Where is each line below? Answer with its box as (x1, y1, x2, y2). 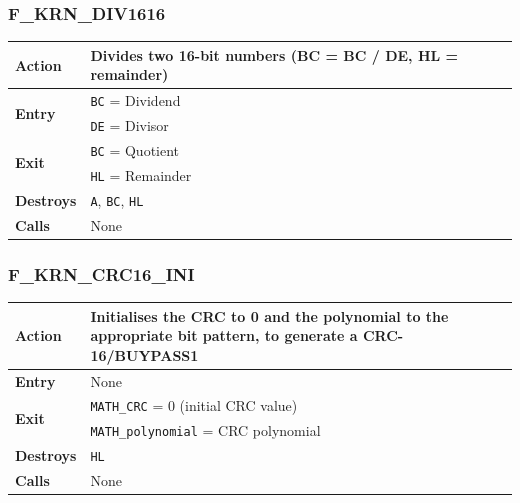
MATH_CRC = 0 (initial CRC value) (90, 395, 298, 416)
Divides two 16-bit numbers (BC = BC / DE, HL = (90, 44, 459, 65)
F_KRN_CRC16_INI (8, 261, 195, 286)
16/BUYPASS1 (90, 344, 199, 365)
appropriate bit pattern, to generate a (90, 325, 358, 346)
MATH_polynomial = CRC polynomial (90, 420, 321, 441)
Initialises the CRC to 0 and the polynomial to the (90, 305, 449, 326)
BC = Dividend (90, 90, 181, 111)
